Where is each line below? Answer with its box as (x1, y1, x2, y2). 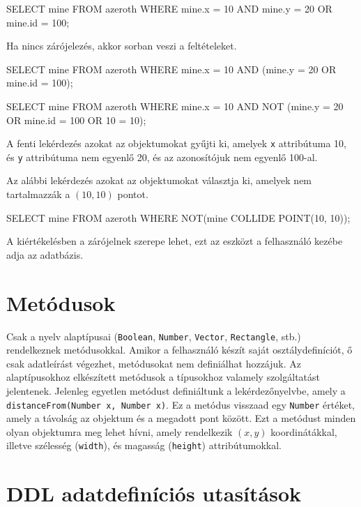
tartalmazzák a (6, 187, 70, 202)
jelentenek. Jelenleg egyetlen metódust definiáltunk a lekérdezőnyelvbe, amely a (6, 384, 346, 398)
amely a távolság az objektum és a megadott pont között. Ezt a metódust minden (6, 411, 356, 425)
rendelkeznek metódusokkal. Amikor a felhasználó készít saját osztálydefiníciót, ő (6, 342, 353, 357)
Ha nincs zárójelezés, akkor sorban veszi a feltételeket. (6, 38, 237, 53)
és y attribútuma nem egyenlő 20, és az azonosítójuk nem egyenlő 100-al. (6, 149, 318, 164)
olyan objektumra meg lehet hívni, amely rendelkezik (6, 424, 233, 439)
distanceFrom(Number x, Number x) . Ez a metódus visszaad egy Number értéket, (6, 397, 355, 411)
